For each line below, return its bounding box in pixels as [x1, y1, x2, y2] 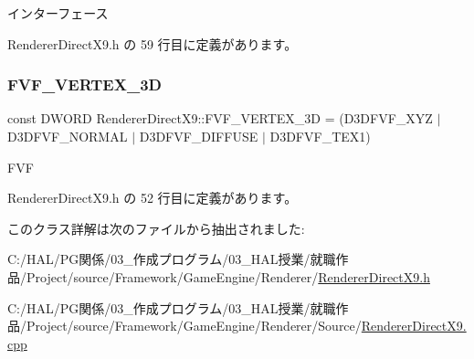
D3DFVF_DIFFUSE [139, 127, 258, 145]
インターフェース [7, 4, 109, 22]
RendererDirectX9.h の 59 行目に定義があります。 [7, 34, 298, 53]
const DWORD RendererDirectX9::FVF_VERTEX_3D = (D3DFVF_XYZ [7, 109, 433, 128]
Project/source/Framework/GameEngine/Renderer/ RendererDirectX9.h [26, 267, 430, 286]
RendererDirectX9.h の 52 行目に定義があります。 [7, 188, 298, 207]
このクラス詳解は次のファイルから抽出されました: [7, 218, 305, 238]
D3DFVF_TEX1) [269, 127, 371, 145]
